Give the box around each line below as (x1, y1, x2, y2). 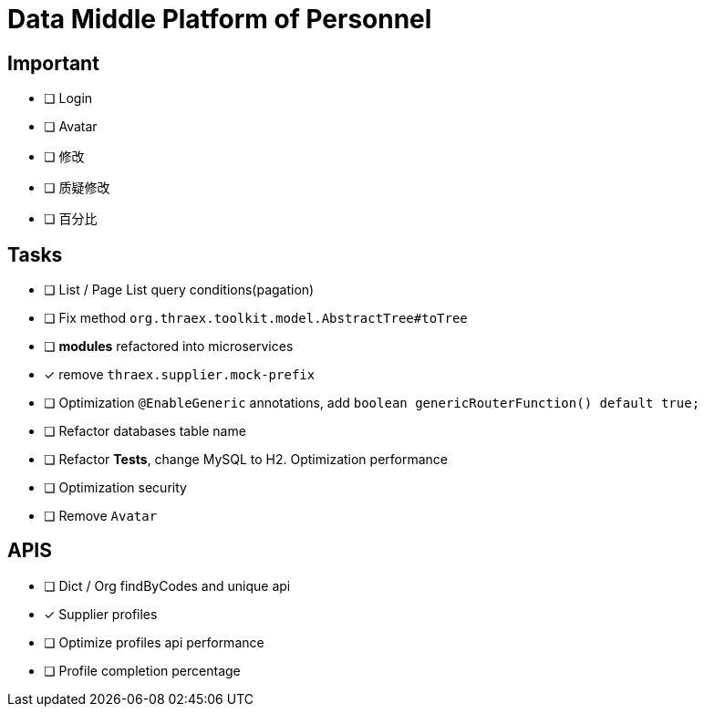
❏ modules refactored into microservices (44, 338, 294, 355)
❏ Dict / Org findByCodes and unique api (44, 577, 291, 594)
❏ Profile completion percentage (44, 662, 241, 678)
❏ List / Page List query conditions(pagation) (44, 282, 315, 298)
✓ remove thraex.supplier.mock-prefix (44, 367, 316, 383)
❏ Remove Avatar (44, 508, 158, 524)
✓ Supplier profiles (44, 605, 158, 622)
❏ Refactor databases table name (44, 423, 246, 440)
